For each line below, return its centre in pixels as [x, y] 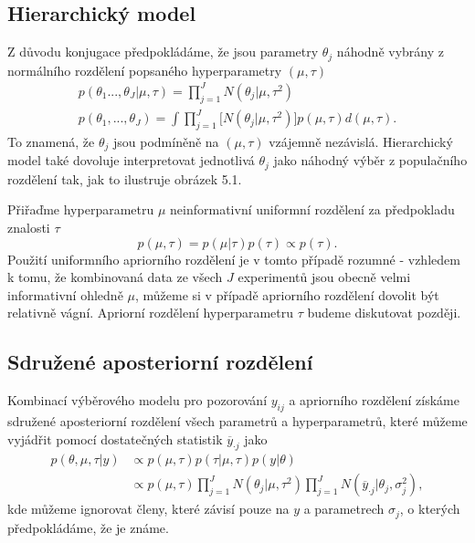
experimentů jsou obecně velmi [324, 277]
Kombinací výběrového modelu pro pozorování [137, 400]
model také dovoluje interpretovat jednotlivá [131, 160]
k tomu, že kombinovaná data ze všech [115, 277]
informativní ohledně [65, 294]
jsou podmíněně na [166, 141]
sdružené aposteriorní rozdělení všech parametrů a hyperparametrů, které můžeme [237, 420]
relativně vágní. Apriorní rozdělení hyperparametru [150, 313]
